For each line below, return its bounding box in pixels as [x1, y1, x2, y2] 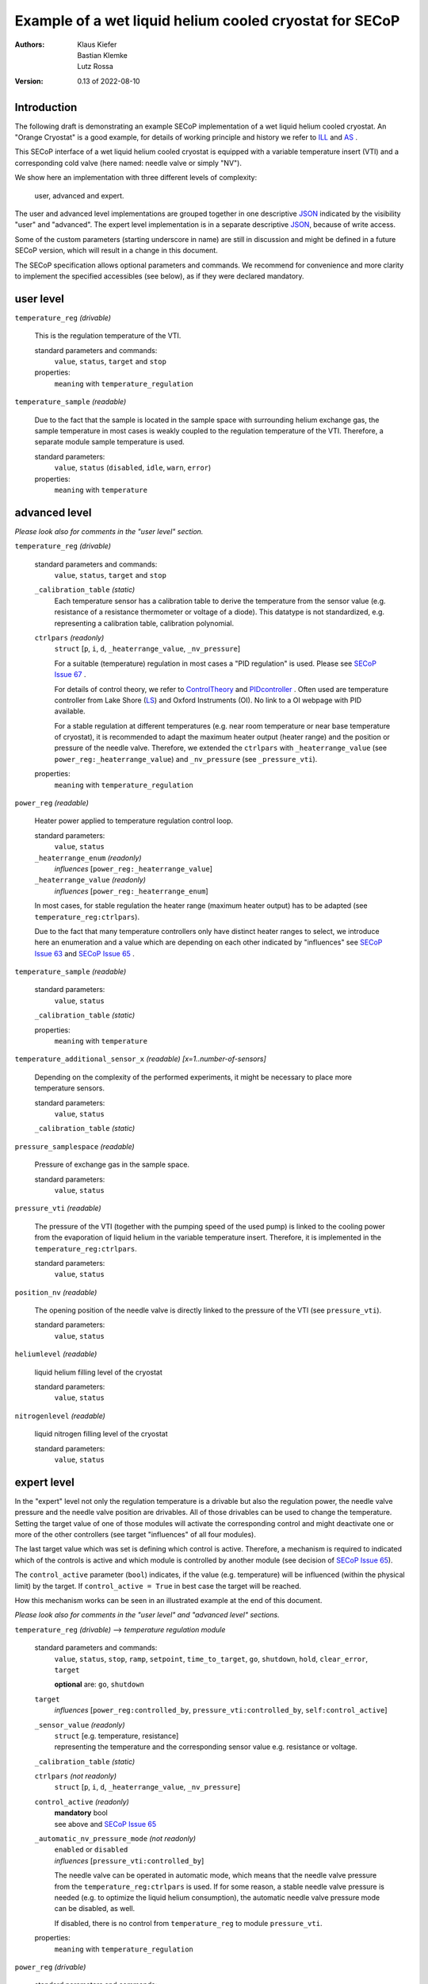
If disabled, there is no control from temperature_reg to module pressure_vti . [54, 1918, 323, 1928]
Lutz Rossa [77, 62, 114, 71]
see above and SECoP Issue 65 [54, 1819, 157, 1828]
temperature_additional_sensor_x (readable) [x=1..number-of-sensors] [14, 1054, 267, 1063]
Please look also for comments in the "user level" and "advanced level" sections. [14, 1610, 281, 1620]
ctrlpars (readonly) [34, 632, 105, 642]
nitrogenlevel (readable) [14, 1411, 106, 1421]
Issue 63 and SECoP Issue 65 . [34, 948, 135, 958]
